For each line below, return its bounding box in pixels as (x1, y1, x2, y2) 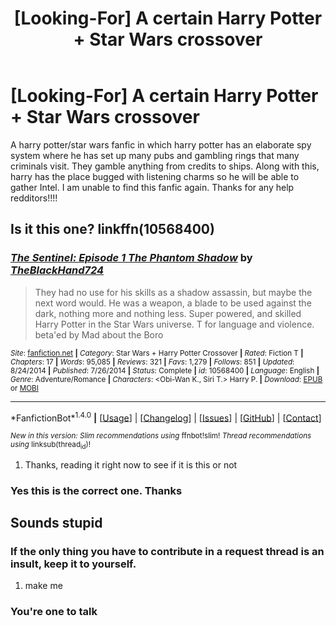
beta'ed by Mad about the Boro (34, 328, 164, 341)
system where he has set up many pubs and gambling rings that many (10, 149, 300, 161)
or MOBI (10, 383, 39, 393)
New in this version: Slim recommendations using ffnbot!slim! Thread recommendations (10, 431, 312, 441)
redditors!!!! (10, 192, 58, 204)
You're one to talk (10, 605, 98, 619)
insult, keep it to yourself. (10, 557, 137, 571)
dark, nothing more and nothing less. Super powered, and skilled (34, 307, 302, 319)
